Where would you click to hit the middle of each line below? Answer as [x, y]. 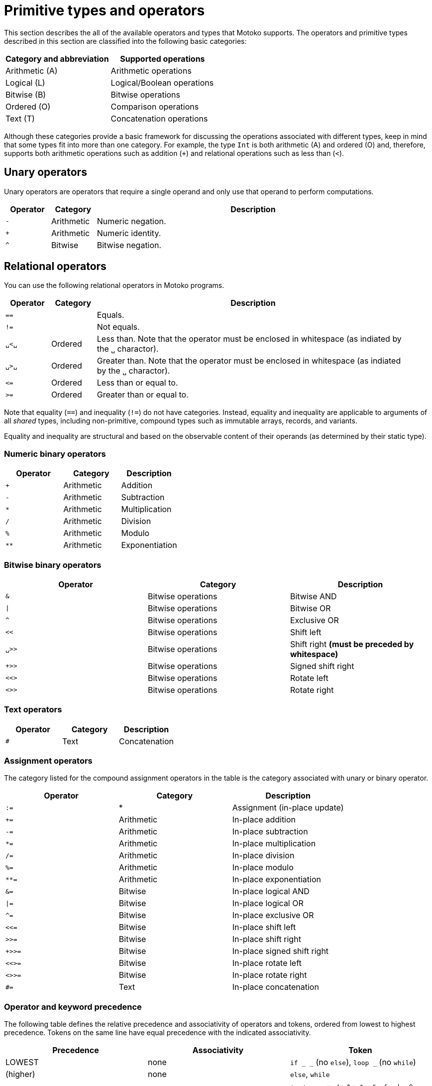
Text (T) [20, 118]
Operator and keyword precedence [73, 1007]
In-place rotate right [270, 975]
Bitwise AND [313, 596]
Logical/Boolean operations [162, 82]
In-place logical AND [271, 891]
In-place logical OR [268, 903]
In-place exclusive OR [273, 915]
